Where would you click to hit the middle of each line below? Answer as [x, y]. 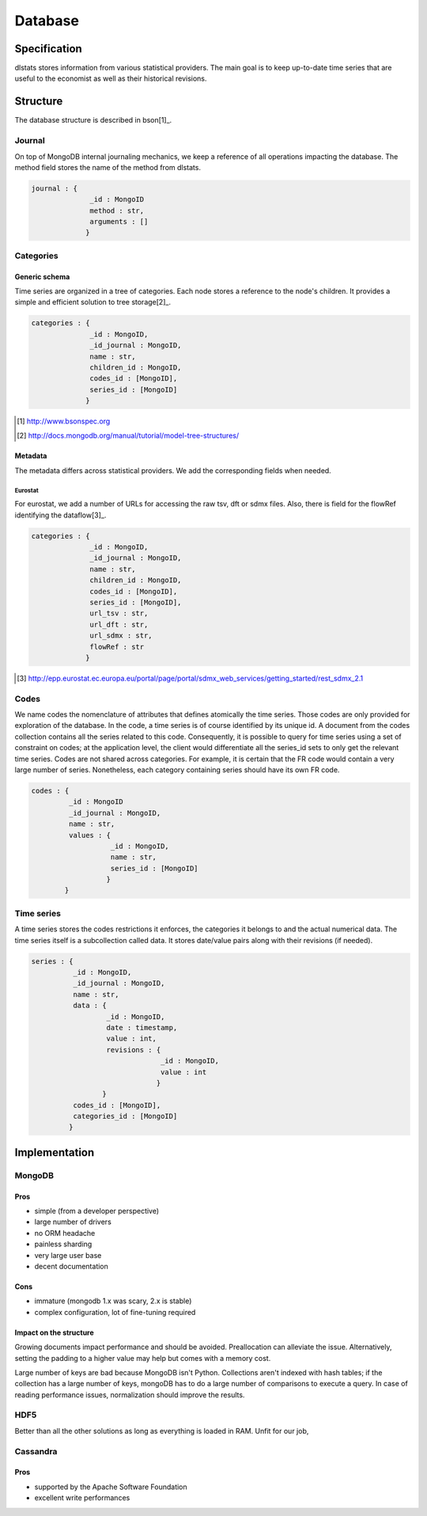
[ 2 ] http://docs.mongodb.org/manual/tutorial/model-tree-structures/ [128, 436]
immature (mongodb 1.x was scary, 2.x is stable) [113, 1301]
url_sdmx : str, [121, 636]
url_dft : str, [119, 624]
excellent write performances [82, 1498]
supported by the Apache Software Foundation [111, 1487]
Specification [48, 49]
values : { [89, 835]
